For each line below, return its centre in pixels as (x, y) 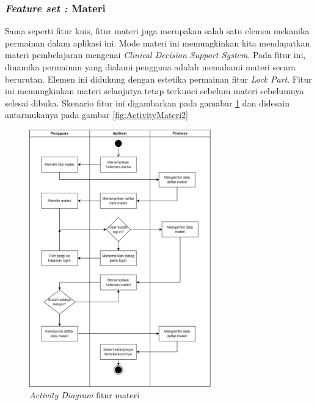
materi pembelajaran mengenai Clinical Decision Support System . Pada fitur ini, (155, 55)
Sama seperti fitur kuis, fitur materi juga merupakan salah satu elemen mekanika (157, 31)
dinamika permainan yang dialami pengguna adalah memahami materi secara (150, 67)
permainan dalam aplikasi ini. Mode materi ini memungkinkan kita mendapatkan (158, 43)
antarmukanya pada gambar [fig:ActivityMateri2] (97, 115)
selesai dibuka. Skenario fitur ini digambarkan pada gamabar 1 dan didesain (147, 102)
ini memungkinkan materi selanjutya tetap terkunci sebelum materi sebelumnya (155, 91)
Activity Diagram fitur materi (85, 395)
